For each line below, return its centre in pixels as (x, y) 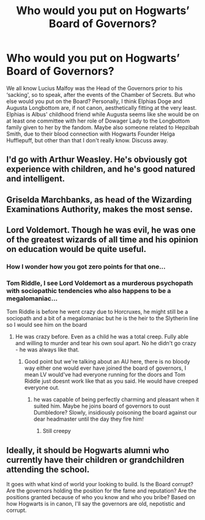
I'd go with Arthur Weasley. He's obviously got (97, 160)
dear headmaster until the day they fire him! (88, 419)
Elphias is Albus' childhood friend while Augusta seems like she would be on (103, 114)
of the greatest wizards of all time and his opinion (102, 240)
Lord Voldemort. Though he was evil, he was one (101, 230)
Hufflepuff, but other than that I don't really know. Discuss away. (87, 140)
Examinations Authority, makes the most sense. (100, 209)
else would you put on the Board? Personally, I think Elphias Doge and (94, 101)
